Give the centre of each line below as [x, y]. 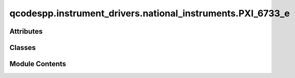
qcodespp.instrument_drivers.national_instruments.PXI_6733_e [150, 13]
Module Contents [38, 64]
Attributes [26, 31]
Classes [23, 48]
